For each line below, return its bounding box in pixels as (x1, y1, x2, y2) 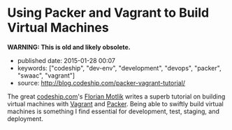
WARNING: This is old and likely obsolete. (7, 43, 131, 51)
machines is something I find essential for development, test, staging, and (7, 107, 220, 115)
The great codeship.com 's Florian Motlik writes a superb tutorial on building (7, 92, 226, 101)
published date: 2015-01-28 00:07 (17, 56, 115, 64)
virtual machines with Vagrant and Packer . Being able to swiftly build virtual (7, 99, 224, 108)
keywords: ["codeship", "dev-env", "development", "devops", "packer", (17, 64, 222, 72)
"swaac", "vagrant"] (17, 71, 75, 80)
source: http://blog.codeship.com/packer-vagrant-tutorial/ (17, 78, 186, 87)
